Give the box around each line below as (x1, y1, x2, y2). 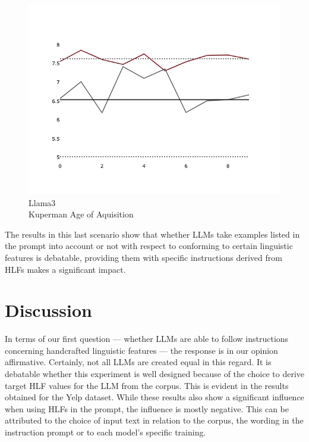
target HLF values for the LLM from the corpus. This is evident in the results (5, 379, 289, 391)
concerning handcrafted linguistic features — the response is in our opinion (5, 344, 278, 356)
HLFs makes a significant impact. (5, 263, 126, 275)
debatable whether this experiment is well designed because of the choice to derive (5, 368, 304, 380)
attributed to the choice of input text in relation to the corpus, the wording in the (5, 414, 304, 427)
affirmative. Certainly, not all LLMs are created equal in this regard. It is (5, 356, 272, 368)
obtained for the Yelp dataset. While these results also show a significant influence (5, 391, 304, 403)
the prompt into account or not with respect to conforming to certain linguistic (5, 239, 293, 252)
